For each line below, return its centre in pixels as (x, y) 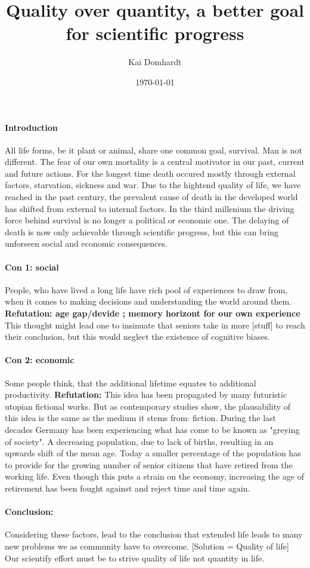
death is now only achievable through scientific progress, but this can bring (142, 231)
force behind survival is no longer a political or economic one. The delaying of (147, 220)
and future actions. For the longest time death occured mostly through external (150, 173)
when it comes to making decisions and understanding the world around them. (148, 301)
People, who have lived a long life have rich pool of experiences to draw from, (146, 289)
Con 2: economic (40, 360)
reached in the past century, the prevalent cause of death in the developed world (151, 197)
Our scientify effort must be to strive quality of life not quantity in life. (135, 558)
